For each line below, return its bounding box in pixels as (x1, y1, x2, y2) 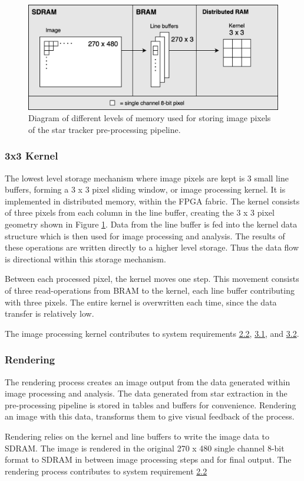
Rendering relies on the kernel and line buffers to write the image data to (5, 430, 269, 442)
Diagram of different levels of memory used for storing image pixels (28, 112, 271, 124)
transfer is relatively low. (5, 307, 94, 320)
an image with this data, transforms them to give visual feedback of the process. (5, 410, 295, 422)
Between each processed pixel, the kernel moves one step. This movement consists (5, 272, 299, 285)
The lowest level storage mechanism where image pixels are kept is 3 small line (5, 171, 289, 184)
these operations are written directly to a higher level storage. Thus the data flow (5, 241, 299, 253)
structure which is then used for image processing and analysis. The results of (5, 229, 285, 242)
